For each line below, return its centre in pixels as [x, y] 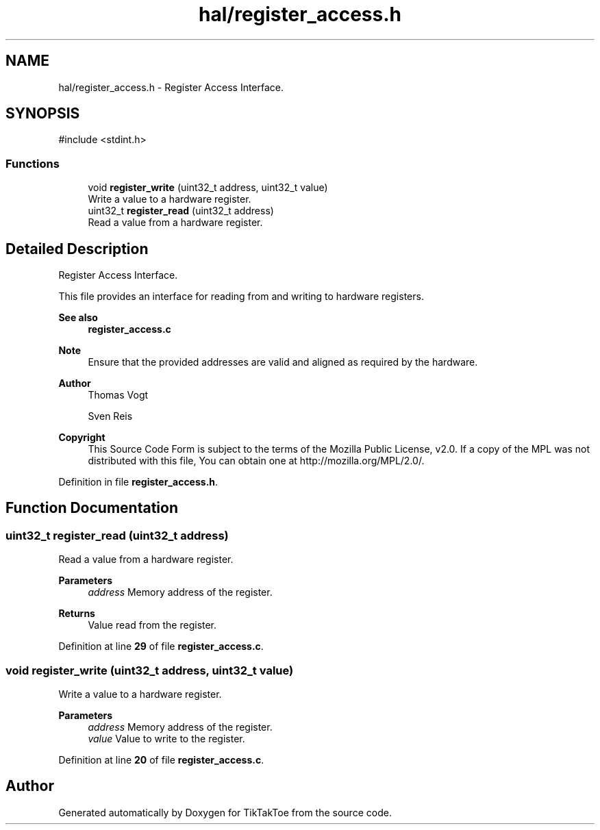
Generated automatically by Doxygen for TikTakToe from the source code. [225, 812]
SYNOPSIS [43, 114]
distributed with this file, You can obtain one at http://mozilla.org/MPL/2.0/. [256, 461]
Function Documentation [92, 508]
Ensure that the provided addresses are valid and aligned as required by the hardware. [283, 362]
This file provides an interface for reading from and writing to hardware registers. [241, 297]
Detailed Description [77, 249]
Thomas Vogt [118, 395]
